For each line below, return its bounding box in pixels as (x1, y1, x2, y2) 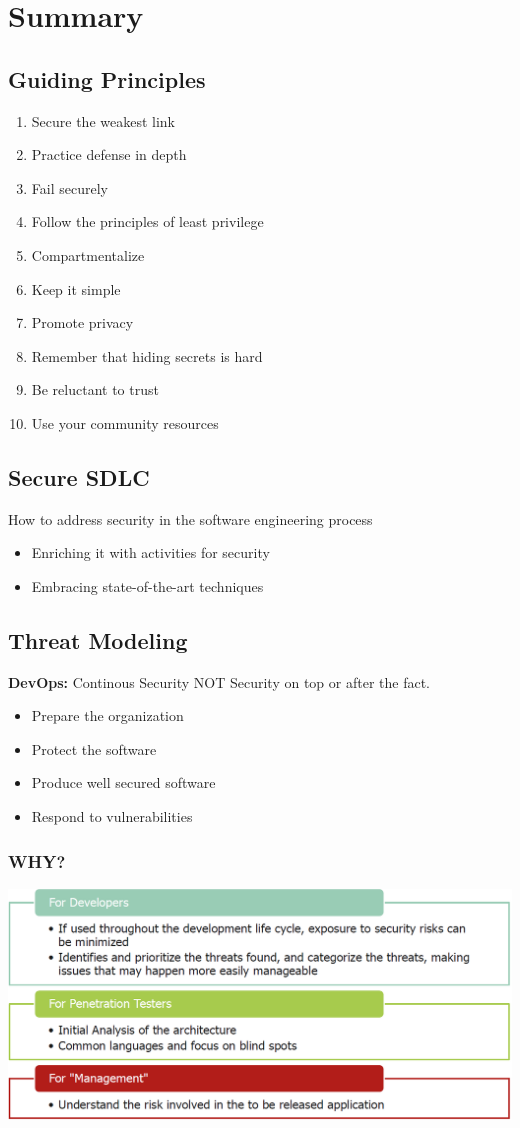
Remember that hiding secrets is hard (31, 345, 263, 366)
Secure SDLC (8, 461, 150, 492)
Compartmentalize (31, 244, 145, 265)
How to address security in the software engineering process (8, 508, 373, 529)
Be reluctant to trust (31, 379, 159, 400)
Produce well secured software (31, 772, 216, 793)
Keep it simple (31, 278, 121, 299)
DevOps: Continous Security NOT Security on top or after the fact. (8, 671, 431, 692)
